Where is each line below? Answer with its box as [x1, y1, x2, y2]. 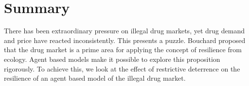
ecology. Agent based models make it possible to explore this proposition [4, 54, 220, 64]
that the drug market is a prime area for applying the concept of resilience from [4, 44, 242, 55]
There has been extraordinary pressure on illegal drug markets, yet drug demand [4, 26, 245, 36]
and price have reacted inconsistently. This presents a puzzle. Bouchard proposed [4, 35, 246, 45]
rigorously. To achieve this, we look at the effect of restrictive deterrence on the [4, 63, 240, 73]
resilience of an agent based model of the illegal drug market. [4, 73, 186, 83]
